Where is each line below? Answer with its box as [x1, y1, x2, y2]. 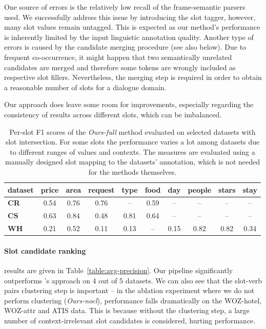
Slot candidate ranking [4, 245, 86, 256]
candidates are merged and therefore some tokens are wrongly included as [4, 61, 236, 72]
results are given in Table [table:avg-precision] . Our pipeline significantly [4, 264, 233, 275]
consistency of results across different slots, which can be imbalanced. [4, 109, 222, 119]
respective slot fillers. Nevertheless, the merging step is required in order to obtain [4, 72, 262, 83]
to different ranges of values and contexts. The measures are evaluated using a [10, 146, 255, 157]
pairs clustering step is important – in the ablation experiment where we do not [4, 285, 255, 296]
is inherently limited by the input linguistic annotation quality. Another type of [4, 31, 254, 42]
